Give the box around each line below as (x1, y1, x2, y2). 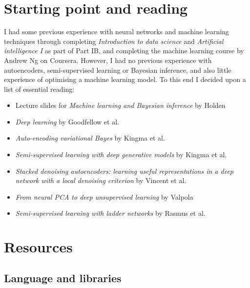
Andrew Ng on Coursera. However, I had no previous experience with (4, 55, 212, 65)
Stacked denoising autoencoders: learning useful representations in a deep (15, 165, 234, 176)
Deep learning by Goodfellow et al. (15, 116, 119, 126)
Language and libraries (4, 270, 122, 285)
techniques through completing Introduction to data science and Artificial (4, 36, 224, 46)
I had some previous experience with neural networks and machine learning (4, 26, 229, 37)
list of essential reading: (4, 83, 75, 94)
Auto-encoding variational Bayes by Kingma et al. (15, 133, 165, 143)
